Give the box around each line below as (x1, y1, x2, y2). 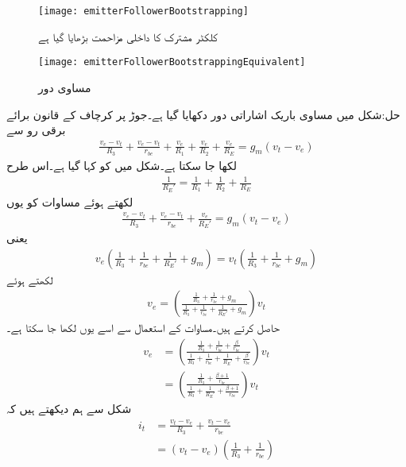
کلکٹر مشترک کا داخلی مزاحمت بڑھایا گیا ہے (38, 28, 218, 44)
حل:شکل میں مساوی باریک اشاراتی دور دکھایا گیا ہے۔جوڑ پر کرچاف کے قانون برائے (6, 106, 400, 122)
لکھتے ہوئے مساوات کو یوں (6, 193, 133, 210)
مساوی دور (38, 79, 91, 95)
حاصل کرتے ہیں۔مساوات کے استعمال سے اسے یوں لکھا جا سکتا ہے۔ (6, 319, 280, 336)
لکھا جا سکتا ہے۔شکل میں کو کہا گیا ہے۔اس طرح (6, 156, 238, 173)
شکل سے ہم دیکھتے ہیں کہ (6, 399, 132, 416)
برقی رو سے (6, 122, 66, 138)
